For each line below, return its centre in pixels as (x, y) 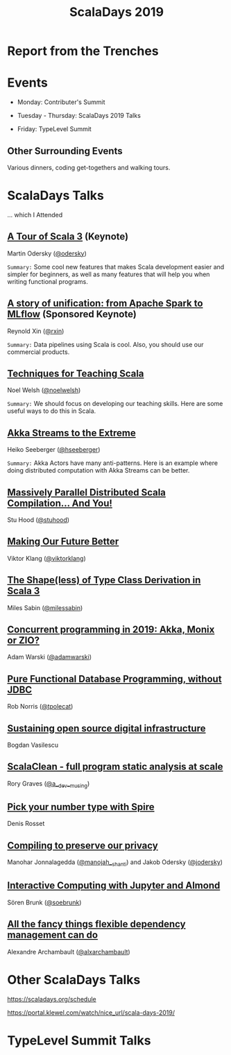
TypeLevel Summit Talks (79, 1040)
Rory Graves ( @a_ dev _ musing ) (49, 784)
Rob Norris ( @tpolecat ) (40, 707)
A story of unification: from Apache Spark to (105, 304)
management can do (53, 935)
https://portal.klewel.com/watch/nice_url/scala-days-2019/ (91, 1012)
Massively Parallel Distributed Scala (87, 492)
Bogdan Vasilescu (33, 745)
